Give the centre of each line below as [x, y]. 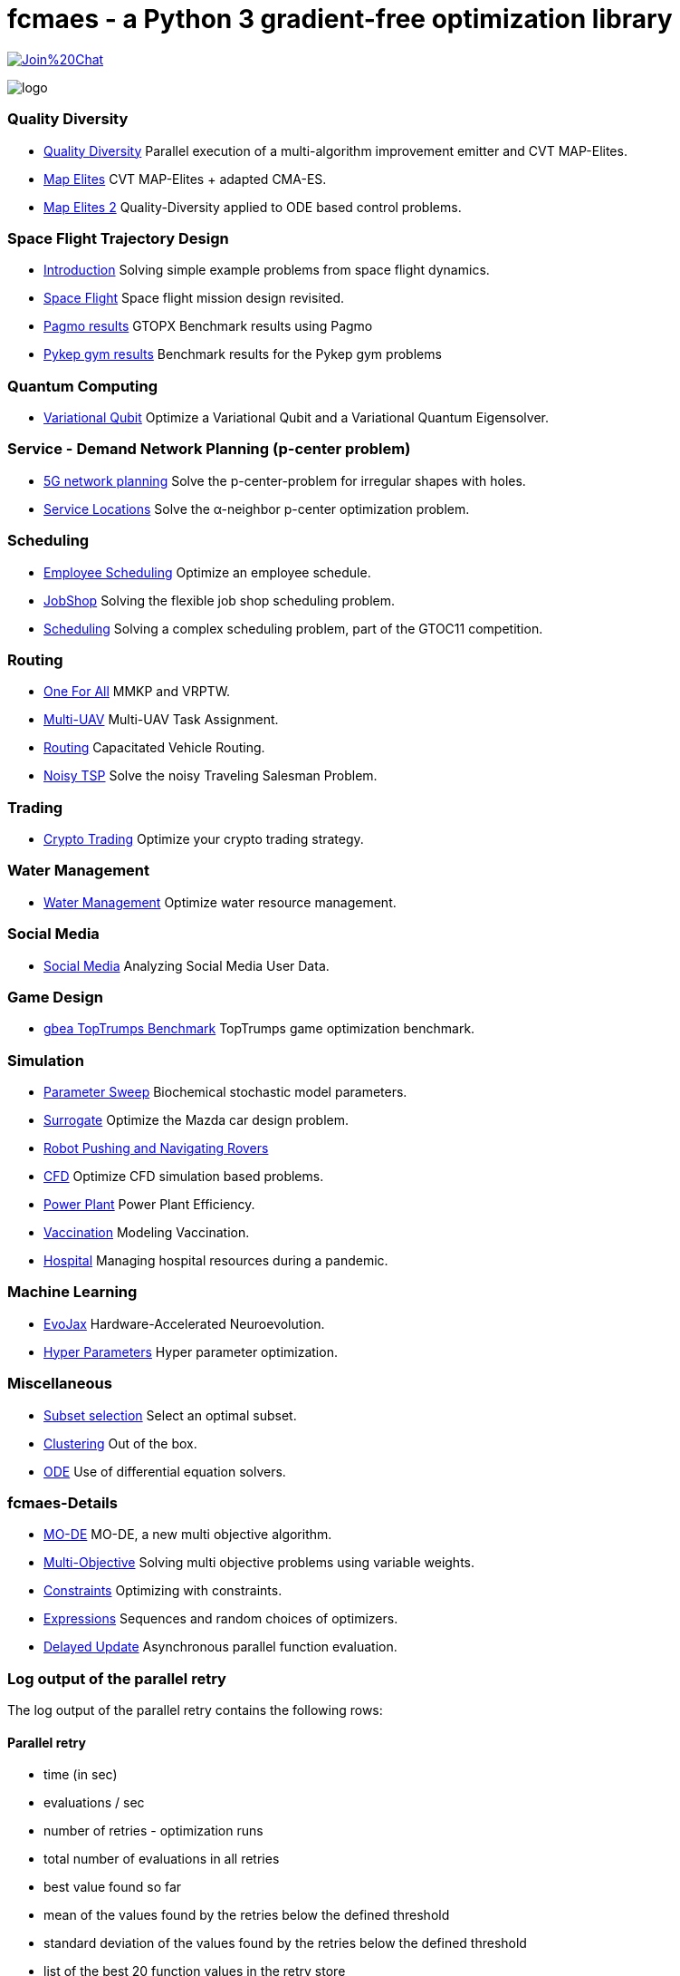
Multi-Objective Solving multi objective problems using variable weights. [259, 1563]
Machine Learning [72, 1292]
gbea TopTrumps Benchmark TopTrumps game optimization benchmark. [259, 1029]
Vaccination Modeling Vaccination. [147, 1232]
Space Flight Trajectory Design [118, 238]
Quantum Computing [83, 386]
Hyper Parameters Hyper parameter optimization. [191, 1351]
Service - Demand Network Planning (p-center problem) [209, 449]
